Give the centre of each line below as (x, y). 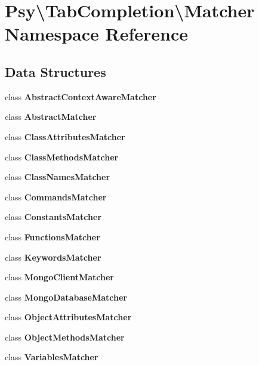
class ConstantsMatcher (53, 217)
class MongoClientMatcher (59, 277)
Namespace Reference (96, 34)
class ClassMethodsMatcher (62, 157)
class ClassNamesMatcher (58, 177)
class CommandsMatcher (56, 197)
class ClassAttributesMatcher (65, 136)
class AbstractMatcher (51, 117)
